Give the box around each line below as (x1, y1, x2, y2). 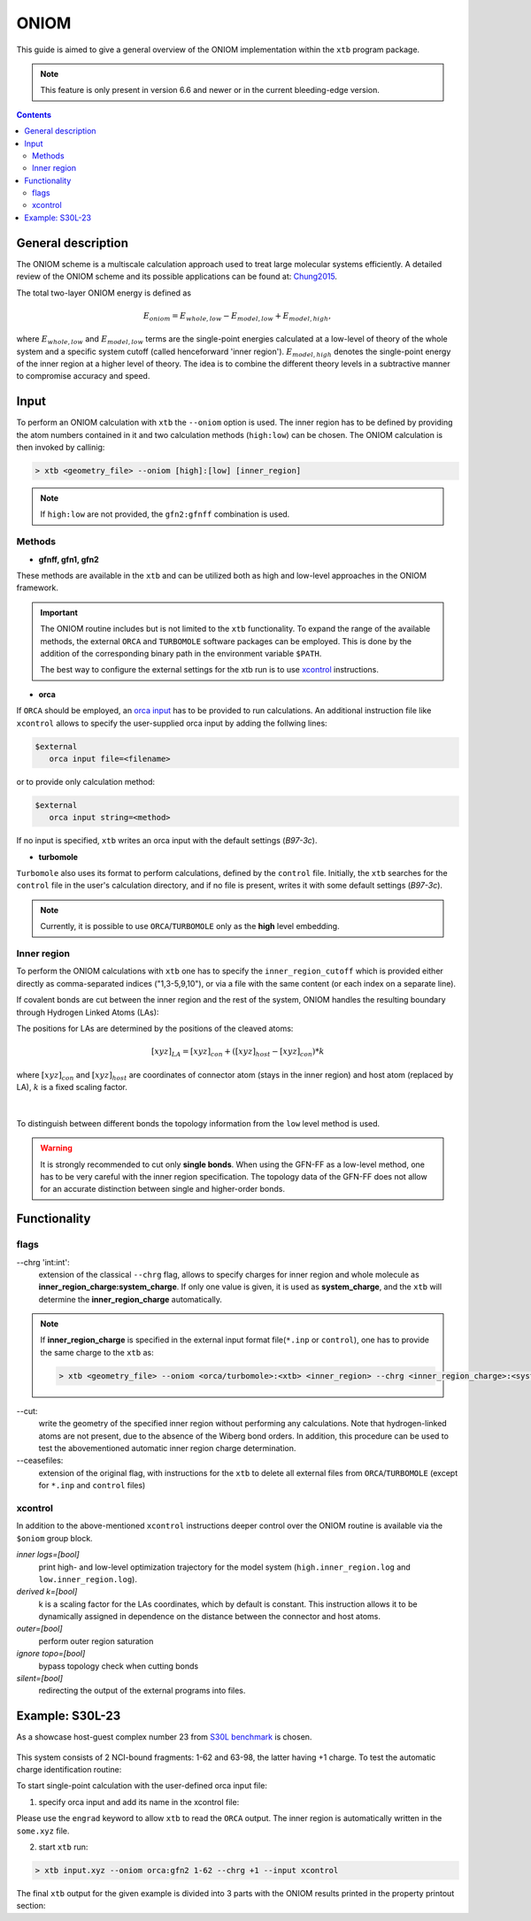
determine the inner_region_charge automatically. (38, 1294, 223, 1304)
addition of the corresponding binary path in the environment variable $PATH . (40, 648, 322, 658)
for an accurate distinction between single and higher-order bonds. (40, 1184, 285, 1195)
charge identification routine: (16, 1764, 122, 1775)
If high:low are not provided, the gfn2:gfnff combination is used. (40, 509, 290, 519)
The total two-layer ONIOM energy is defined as (16, 288, 192, 298)
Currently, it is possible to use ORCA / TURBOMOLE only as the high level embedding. (40, 921, 340, 932)
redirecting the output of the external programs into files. (38, 1686, 246, 1696)
